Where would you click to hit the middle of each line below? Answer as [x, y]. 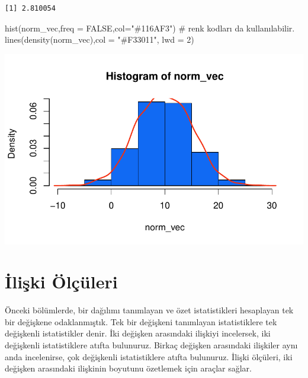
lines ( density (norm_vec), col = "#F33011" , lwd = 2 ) [100, 39]
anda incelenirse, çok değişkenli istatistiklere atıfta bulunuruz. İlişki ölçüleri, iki [149, 356]
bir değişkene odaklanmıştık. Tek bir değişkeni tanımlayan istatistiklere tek [141, 321]
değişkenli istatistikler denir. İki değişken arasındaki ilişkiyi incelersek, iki [138, 333]
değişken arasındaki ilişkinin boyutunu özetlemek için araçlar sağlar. [129, 368]
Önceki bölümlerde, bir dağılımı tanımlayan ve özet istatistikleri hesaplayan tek [149, 310]
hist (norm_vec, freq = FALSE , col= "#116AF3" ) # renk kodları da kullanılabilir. [150, 28]
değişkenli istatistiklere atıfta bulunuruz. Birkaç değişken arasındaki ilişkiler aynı [151, 345]
